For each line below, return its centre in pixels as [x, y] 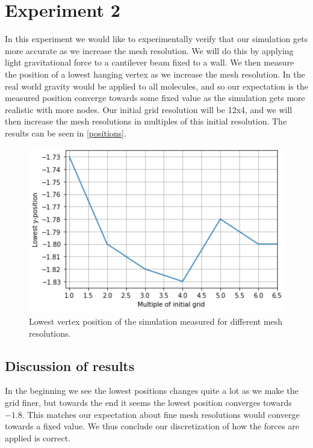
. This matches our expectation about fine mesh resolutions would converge [161, 414]
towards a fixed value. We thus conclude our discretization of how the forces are [152, 426]
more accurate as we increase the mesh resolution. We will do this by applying [149, 50]
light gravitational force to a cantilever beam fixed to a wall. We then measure [150, 62]
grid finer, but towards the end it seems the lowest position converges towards [148, 403]
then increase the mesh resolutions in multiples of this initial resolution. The [146, 121]
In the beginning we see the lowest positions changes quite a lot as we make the [152, 391]
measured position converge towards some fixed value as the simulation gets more [155, 98]
